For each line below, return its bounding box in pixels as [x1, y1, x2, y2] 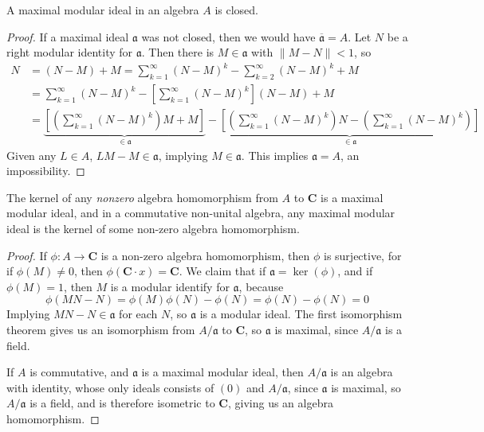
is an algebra [330, 364, 393, 380]
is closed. [214, 2, 259, 18]
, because [238, 278, 284, 294]
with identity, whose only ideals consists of [6, 379, 214, 395]
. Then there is [141, 44, 214, 60]
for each [119, 306, 158, 322]
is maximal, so [331, 379, 401, 395]
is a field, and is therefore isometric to [30, 395, 215, 411]
